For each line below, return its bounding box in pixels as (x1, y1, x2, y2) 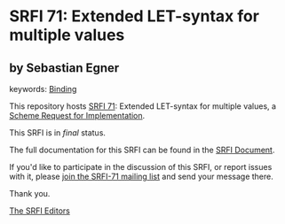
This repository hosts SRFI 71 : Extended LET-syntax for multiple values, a (9, 101, 277, 112)
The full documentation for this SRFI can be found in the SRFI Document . (9, 144, 275, 155)
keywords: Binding (9, 84, 77, 94)
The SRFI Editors (9, 205, 71, 216)
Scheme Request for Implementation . (9, 111, 146, 120)
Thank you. (9, 189, 51, 198)
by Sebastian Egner (9, 60, 120, 75)
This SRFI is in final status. (9, 127, 107, 138)
